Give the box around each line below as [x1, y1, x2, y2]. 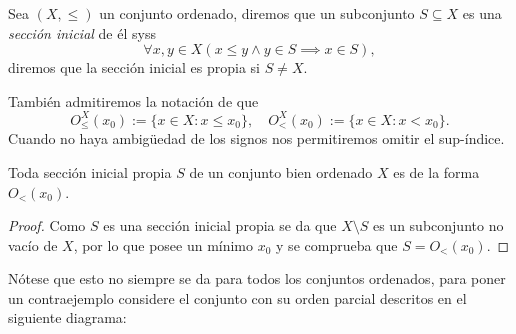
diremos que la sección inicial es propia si [8, 57, 260, 78]
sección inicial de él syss [8, 22, 156, 43]
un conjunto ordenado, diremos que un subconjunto [99, 3, 415, 23]
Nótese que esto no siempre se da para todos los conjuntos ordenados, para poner [8, 268, 506, 289]
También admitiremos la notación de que [8, 90, 259, 111]
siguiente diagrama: [8, 307, 127, 328]
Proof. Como [8, 215, 86, 236]
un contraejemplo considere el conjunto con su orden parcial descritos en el [8, 287, 467, 308]
